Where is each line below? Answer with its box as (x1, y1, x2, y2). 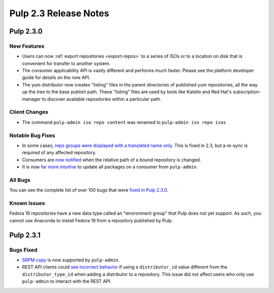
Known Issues (9, 200, 45, 207)
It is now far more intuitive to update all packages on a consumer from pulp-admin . (22, 164, 198, 170)
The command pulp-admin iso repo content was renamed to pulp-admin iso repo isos (22, 119, 226, 125)
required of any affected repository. (22, 150, 96, 156)
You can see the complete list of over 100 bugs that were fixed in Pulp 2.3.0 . (9, 187, 168, 193)
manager (22, 96, 41, 102)
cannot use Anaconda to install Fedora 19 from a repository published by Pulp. (9, 217, 173, 223)
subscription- (232, 89, 261, 95)
